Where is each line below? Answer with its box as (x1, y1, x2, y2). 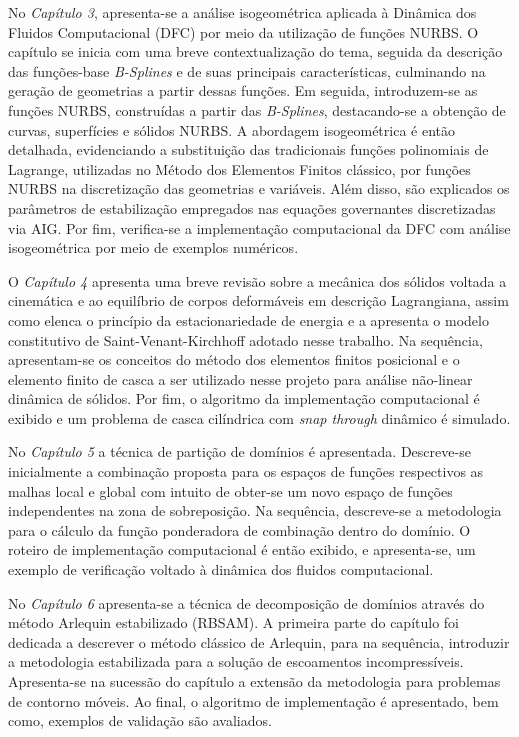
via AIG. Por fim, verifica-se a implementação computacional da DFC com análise (8, 217, 511, 238)
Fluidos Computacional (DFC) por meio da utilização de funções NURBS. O (8, 21, 479, 42)
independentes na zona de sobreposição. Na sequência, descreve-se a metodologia (8, 500, 502, 521)
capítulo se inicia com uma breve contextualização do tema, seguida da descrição (8, 41, 503, 62)
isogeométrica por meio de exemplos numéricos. (8, 237, 299, 258)
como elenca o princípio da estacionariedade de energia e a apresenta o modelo (8, 309, 489, 330)
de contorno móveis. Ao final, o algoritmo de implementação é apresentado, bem (8, 690, 499, 711)
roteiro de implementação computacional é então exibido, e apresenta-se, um (8, 539, 476, 560)
